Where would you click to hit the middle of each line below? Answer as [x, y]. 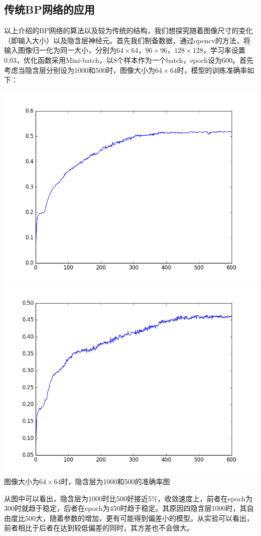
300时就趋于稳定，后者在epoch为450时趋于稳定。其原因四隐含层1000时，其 [125, 508]
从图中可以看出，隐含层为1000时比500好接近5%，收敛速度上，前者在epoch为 [128, 498]
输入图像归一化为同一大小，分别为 [60, 50]
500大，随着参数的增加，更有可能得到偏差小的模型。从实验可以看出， [139, 518]
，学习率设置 [224, 50]
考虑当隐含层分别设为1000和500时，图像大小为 [80, 70]
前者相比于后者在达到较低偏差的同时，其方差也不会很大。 [99, 528]
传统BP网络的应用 [49, 9]
